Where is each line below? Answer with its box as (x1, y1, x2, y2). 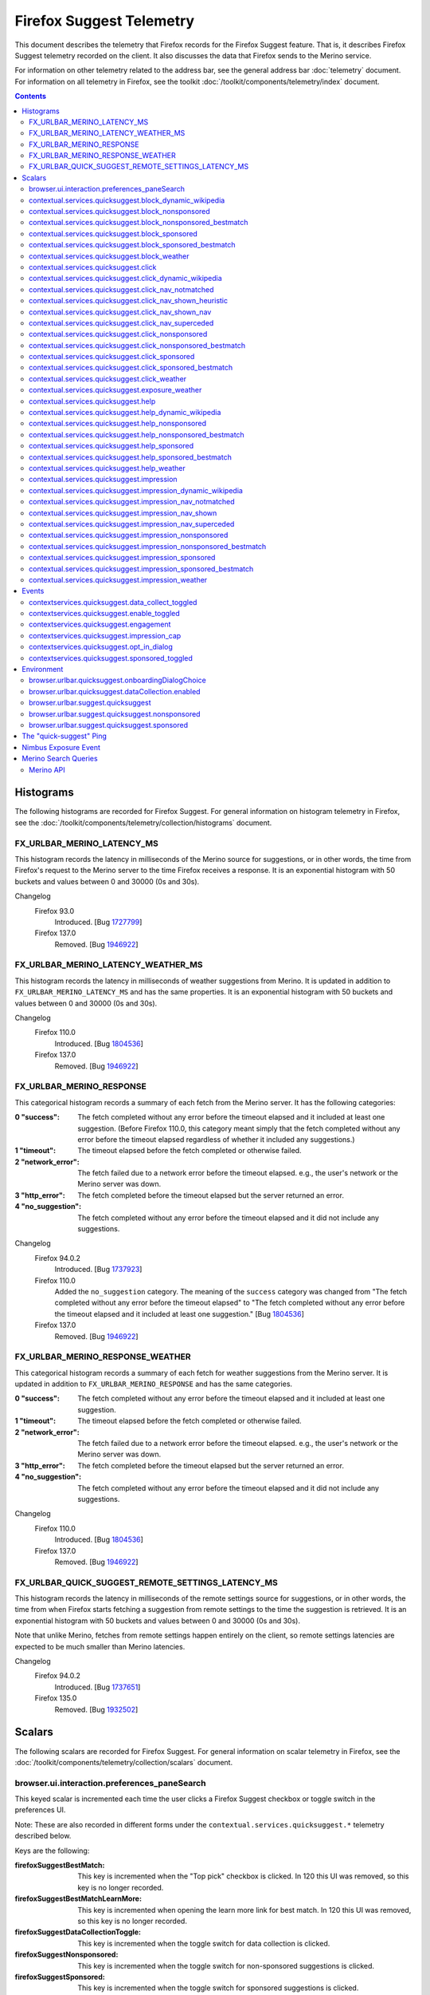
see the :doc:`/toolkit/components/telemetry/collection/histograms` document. (14, 818, 272, 828)
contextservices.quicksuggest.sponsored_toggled (29, 653, 193, 662)
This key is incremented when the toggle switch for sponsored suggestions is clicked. (77, 1983, 359, 1993)
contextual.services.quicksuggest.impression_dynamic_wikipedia (29, 485, 243, 495)
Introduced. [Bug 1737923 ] (54, 1265, 143, 1274)
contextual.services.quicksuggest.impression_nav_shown (29, 508, 217, 518)
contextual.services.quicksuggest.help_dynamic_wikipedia (29, 408, 221, 417)
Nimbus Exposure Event (21, 742, 101, 752)
